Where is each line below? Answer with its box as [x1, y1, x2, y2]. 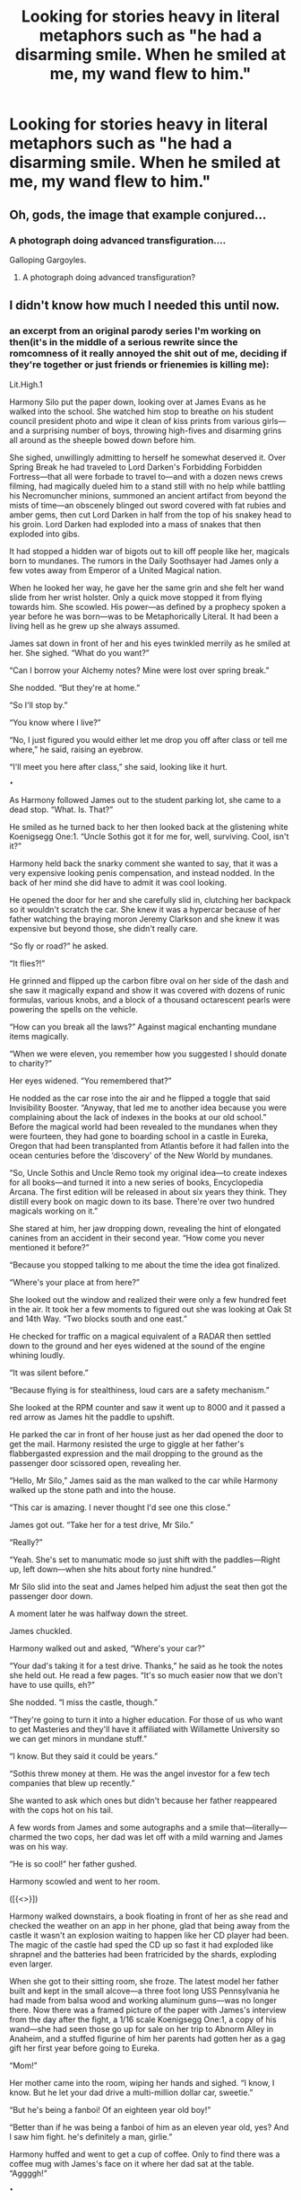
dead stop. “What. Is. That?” [9, 804, 114, 815]
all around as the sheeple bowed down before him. [9, 434, 197, 446]
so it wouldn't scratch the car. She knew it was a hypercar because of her [9, 904, 281, 914]
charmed [9, 1831, 43, 1842]
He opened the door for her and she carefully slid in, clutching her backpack [9, 894, 291, 905]
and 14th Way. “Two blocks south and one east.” [9, 1313, 188, 1324]
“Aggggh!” [9, 2168, 47, 2178]
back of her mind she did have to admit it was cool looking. [9, 877, 227, 888]
